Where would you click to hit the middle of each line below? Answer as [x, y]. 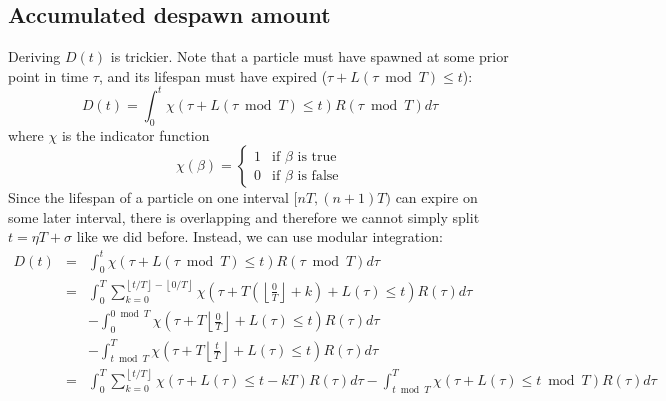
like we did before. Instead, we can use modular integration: [259, 236]
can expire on [436, 197]
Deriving [34, 56]
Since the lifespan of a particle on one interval [148, 197]
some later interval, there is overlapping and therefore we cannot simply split [244, 216]
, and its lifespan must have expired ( [213, 75]
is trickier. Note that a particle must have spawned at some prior [309, 56]
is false [318, 175]
